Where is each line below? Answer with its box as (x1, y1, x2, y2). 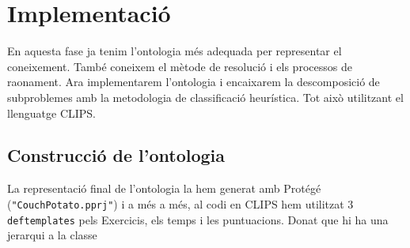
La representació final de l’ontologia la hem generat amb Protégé (7, 180, 321, 197)
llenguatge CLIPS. (7, 104, 97, 121)
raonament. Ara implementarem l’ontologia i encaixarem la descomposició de (7, 73, 380, 90)
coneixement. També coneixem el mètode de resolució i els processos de (7, 58, 352, 74)
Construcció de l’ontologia (7, 143, 226, 167)
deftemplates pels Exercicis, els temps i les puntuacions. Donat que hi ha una (7, 211, 389, 227)
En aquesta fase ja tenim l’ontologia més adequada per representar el (7, 43, 342, 59)
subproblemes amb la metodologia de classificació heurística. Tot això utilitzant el (7, 88, 404, 105)
